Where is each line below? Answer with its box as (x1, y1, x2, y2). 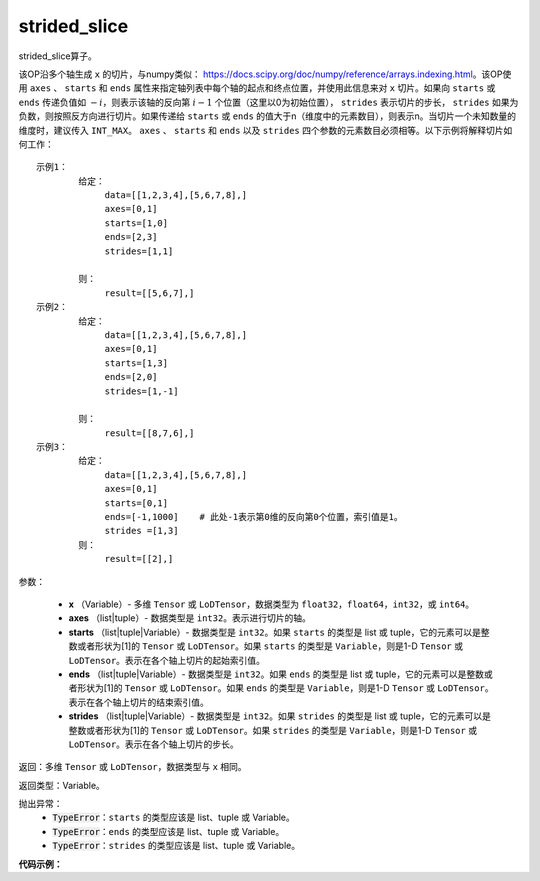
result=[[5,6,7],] (104, 287, 195, 299)
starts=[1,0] (104, 217, 169, 229)
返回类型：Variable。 (18, 779, 105, 791)
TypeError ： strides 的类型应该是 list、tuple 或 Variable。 (52, 840, 300, 852)
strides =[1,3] (104, 525, 179, 537)
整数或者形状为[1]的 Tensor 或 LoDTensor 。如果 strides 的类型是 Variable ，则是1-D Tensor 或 (68, 724, 478, 736)
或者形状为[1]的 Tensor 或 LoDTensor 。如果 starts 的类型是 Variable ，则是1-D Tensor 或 (76, 640, 464, 652)
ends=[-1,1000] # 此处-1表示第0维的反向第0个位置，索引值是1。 (104, 511, 404, 523)
